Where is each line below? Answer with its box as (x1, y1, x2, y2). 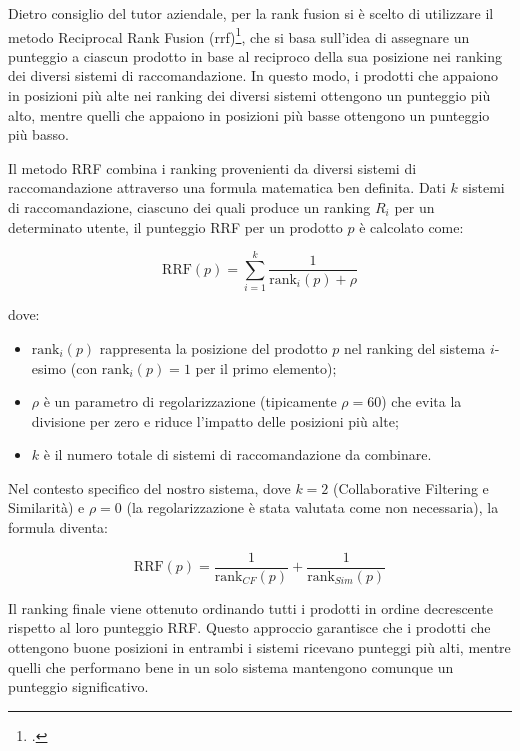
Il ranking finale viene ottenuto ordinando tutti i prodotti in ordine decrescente (8, 597, 493, 618)
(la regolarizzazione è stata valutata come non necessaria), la (126, 497, 499, 518)
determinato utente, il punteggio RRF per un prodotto (8, 216, 343, 237)
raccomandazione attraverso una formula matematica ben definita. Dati (8, 177, 446, 198)
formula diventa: (8, 517, 109, 538)
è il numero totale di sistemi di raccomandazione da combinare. (43, 444, 432, 465)
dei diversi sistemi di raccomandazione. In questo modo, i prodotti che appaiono (8, 65, 499, 86)
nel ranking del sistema (343, 337, 486, 358)
